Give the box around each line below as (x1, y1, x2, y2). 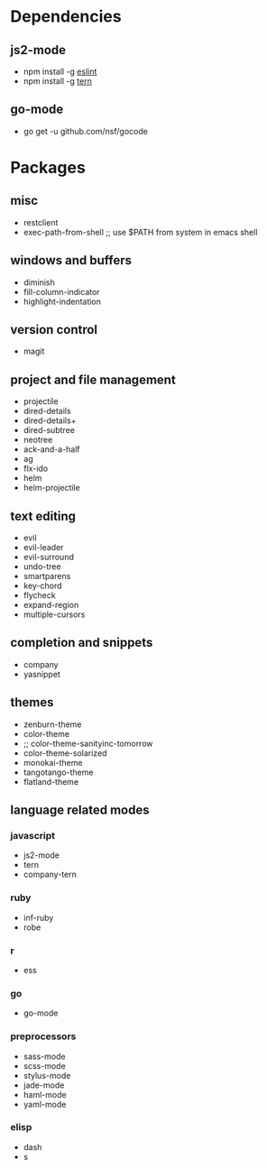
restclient (23, 216, 59, 227)
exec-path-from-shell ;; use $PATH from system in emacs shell (23, 226, 258, 237)
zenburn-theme (23, 719, 82, 730)
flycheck (23, 590, 57, 601)
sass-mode (23, 1051, 66, 1062)
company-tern (23, 869, 78, 880)
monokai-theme (23, 757, 83, 768)
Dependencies (10, 6, 122, 27)
